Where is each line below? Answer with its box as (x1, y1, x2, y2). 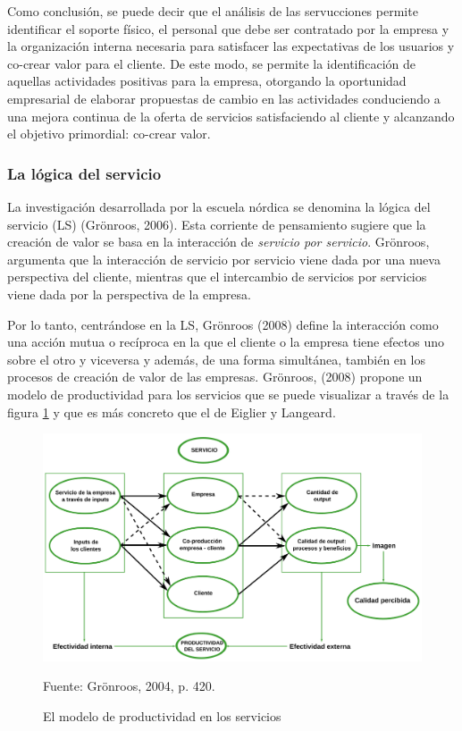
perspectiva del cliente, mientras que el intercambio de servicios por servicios (7, 267, 427, 286)
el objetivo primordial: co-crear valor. (7, 124, 211, 143)
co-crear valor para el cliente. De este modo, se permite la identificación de (7, 54, 416, 72)
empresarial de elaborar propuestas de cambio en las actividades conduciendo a (7, 88, 441, 107)
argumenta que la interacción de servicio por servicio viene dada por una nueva (7, 249, 441, 268)
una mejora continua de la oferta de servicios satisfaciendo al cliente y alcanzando (7, 106, 455, 125)
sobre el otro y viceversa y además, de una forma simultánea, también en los (7, 349, 425, 368)
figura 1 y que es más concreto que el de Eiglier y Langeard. (7, 402, 336, 421)
